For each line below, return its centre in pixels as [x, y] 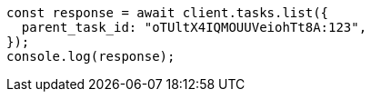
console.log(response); [91, 56]
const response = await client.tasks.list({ [168, 13]
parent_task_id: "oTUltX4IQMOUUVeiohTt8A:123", [194, 27]
